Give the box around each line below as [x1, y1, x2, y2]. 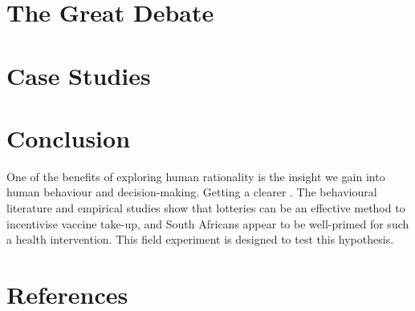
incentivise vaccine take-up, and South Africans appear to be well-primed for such [6, 215, 409, 232]
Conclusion [6, 121, 131, 154]
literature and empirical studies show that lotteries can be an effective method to [6, 200, 405, 216]
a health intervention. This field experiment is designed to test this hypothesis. [6, 231, 394, 248]
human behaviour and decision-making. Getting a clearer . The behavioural [6, 184, 377, 200]
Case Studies [6, 59, 151, 91]
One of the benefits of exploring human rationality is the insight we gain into [6, 168, 385, 184]
